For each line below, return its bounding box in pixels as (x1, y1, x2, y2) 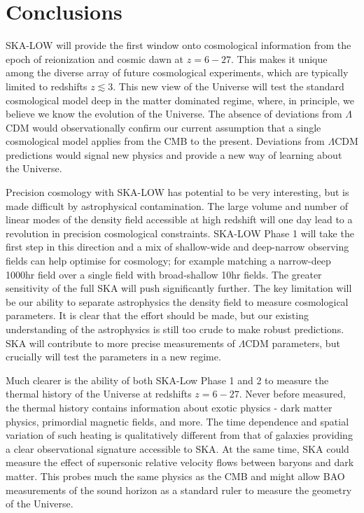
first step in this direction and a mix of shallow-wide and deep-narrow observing (6, 239, 349, 254)
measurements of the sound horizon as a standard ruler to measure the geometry (6, 482, 352, 497)
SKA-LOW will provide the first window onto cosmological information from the (6, 38, 351, 52)
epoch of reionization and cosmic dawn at (6, 51, 184, 66)
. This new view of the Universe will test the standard (113, 78, 344, 93)
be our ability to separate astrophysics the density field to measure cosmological (6, 294, 349, 309)
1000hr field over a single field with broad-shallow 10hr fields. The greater (6, 267, 322, 281)
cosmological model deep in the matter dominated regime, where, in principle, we (6, 92, 354, 107)
